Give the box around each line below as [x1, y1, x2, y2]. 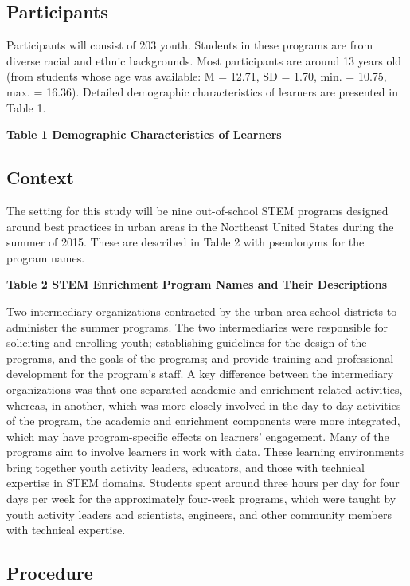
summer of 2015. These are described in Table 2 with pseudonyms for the [6, 234, 365, 250]
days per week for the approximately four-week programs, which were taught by [6, 490, 396, 507]
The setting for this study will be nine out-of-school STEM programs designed [6, 202, 389, 218]
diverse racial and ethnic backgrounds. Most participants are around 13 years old [6, 52, 402, 69]
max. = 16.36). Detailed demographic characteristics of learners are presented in [6, 83, 398, 100]
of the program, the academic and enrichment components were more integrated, [6, 412, 400, 429]
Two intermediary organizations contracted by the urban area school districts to [6, 302, 397, 319]
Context [6, 165, 74, 190]
